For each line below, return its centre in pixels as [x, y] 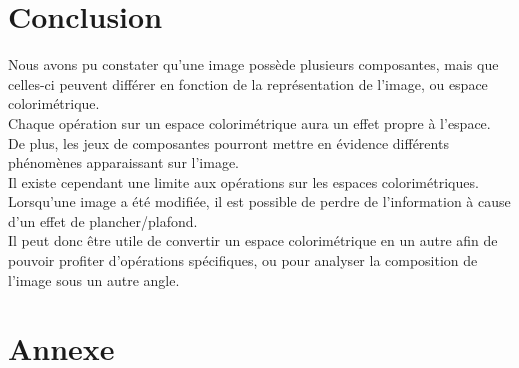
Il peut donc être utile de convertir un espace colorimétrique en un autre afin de [253, 240]
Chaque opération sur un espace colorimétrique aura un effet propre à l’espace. [249, 122]
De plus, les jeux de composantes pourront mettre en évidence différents [228, 142]
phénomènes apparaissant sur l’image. [123, 162]
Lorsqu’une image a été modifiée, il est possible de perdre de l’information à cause [259, 201]
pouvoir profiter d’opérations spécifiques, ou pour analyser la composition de [243, 260]
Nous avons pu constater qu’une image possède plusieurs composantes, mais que [253, 64]
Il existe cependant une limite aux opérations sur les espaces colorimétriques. [243, 181]
